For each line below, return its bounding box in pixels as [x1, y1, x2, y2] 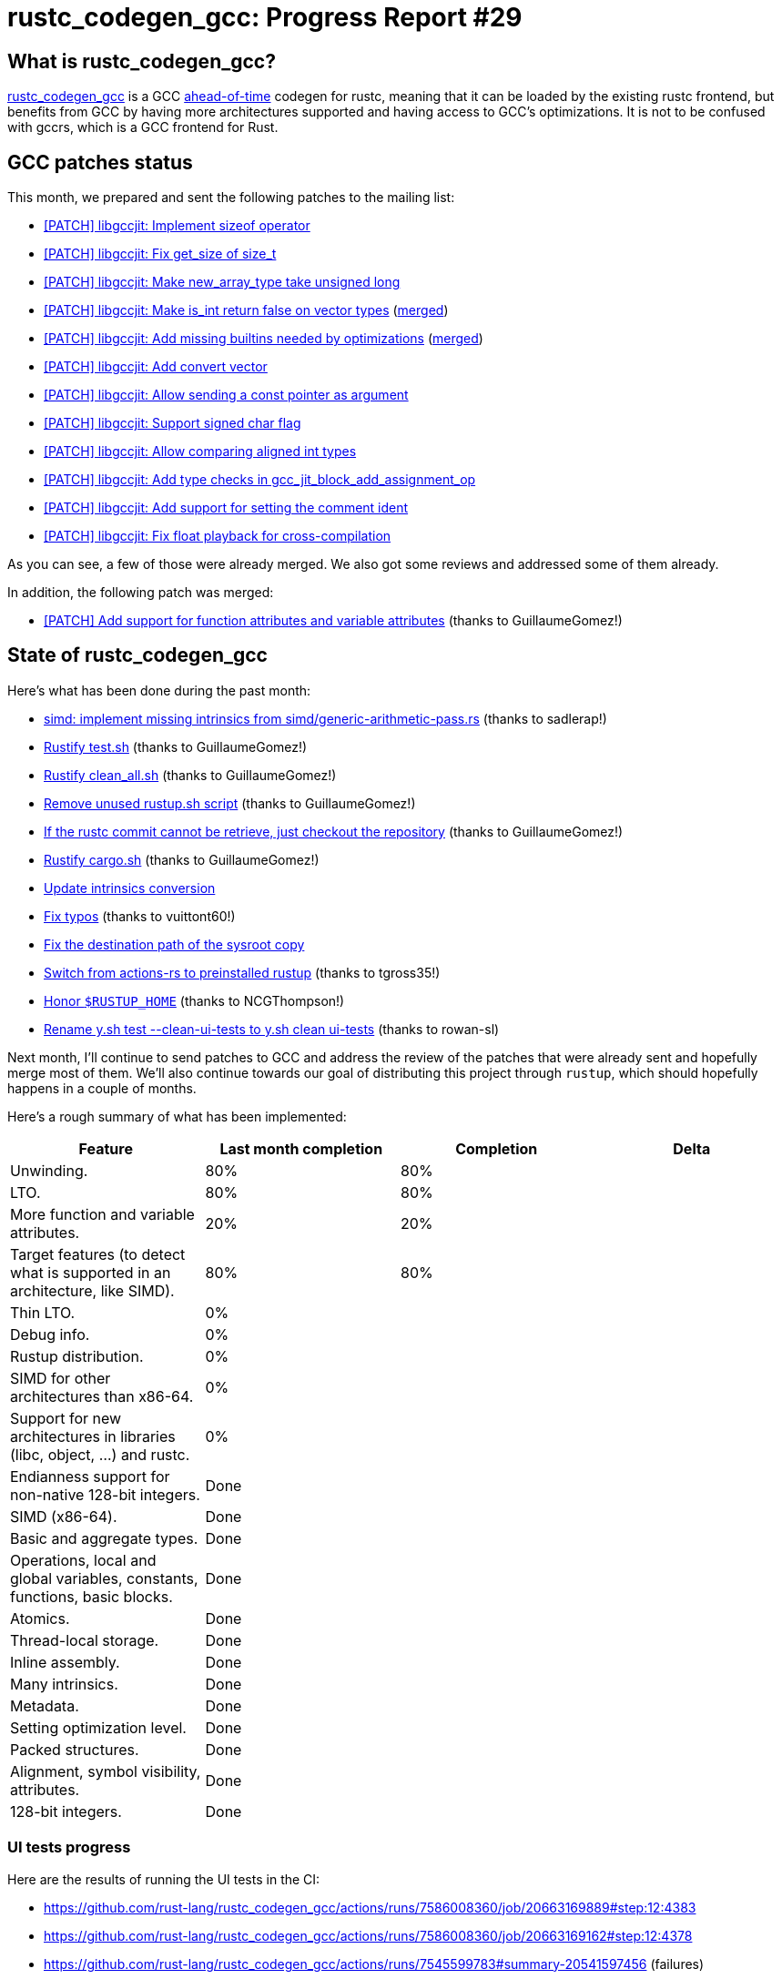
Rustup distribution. [10, 1346, 144, 1365]
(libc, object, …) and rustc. [10, 1445, 190, 1464]
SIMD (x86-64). [10, 1507, 117, 1526]
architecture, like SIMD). [10, 1281, 175, 1300]
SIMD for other [10, 1368, 111, 1387]
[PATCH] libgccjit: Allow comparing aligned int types [44, 443, 357, 460]
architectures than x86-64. [10, 1386, 194, 1406]
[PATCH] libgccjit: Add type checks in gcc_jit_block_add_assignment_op [44, 472, 476, 488]
